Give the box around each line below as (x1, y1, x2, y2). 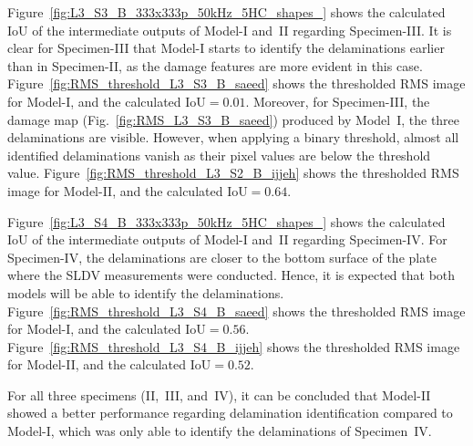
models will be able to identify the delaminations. (7, 283, 284, 302)
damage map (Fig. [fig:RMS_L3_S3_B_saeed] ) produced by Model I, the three (7, 109, 460, 129)
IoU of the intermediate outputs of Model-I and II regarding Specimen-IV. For (7, 230, 447, 249)
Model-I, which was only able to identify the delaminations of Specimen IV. (7, 421, 432, 441)
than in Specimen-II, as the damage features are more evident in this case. (7, 56, 423, 75)
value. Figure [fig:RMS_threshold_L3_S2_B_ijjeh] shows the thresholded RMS (7, 163, 459, 182)
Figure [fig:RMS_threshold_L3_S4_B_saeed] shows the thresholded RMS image (7, 301, 466, 320)
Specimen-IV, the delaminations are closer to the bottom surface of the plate (7, 247, 437, 266)
